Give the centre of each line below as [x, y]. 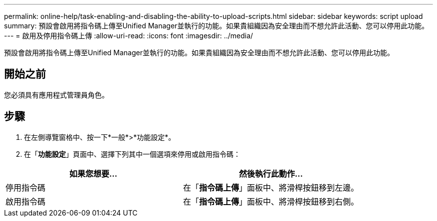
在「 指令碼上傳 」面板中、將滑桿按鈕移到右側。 [271, 201]
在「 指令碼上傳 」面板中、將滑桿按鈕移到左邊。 [271, 187]
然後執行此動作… [271, 173]
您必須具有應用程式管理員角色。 [56, 95]
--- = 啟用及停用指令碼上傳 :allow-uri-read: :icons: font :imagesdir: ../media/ [129, 36]
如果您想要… [94, 173]
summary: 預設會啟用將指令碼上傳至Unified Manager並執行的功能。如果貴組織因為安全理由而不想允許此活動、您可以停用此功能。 [217, 26]
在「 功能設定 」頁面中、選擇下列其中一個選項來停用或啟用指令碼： [132, 154]
